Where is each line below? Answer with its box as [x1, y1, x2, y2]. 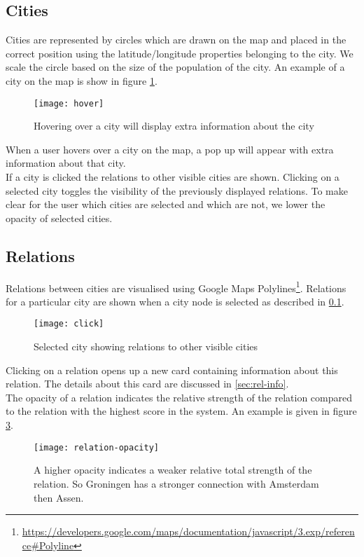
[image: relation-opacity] [34, 442, 159, 453]
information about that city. [6, 156, 126, 170]
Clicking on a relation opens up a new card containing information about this [6, 362, 338, 377]
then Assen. [34, 490, 84, 504]
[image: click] [34, 319, 104, 329]
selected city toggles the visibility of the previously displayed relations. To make [6, 183, 348, 198]
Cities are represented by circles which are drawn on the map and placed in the [6, 32, 346, 47]
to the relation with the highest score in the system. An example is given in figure [6, 404, 357, 418]
